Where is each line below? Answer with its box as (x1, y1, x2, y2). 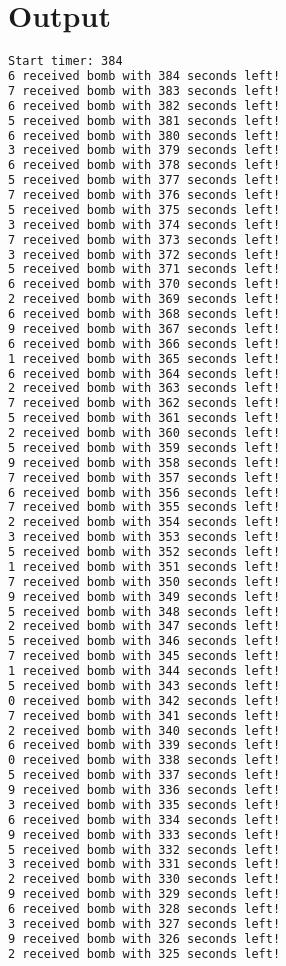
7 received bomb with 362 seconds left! (8, 396, 281, 411)
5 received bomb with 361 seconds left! (8, 411, 281, 426)
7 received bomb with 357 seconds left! (8, 470, 281, 485)
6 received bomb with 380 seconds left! (8, 128, 281, 143)
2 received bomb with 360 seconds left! (8, 426, 281, 440)
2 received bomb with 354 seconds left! (8, 515, 281, 530)
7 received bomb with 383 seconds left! (8, 83, 281, 98)
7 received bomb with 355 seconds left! (8, 500, 281, 515)
